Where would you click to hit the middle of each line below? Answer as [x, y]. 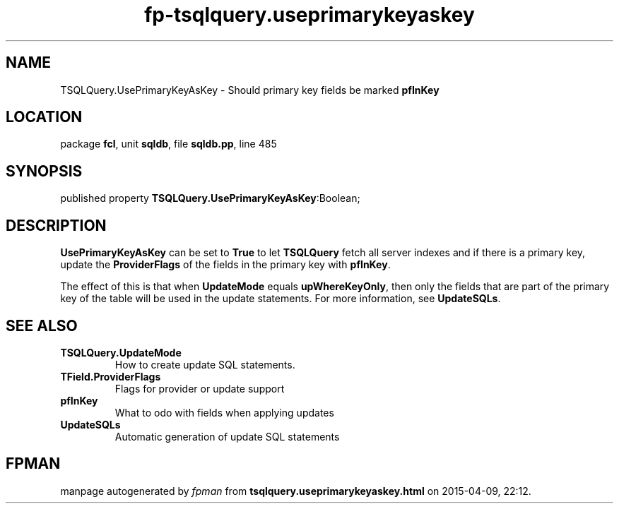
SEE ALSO [42, 325]
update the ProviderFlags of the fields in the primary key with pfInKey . [225, 265]
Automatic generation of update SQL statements [227, 436]
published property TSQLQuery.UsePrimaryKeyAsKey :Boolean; [210, 198]
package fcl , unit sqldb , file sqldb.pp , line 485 [169, 144]
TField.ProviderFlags [111, 376]
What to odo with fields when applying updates [224, 412]
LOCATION [44, 117]
